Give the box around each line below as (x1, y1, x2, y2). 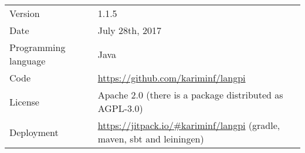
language (9, 54, 46, 67)
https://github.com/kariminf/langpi (97, 71, 246, 84)
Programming (9, 40, 66, 54)
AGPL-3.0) (97, 101, 143, 115)
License (9, 94, 39, 108)
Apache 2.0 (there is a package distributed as (97, 88, 283, 101)
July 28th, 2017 (97, 23, 161, 37)
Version (9, 6, 40, 20)
